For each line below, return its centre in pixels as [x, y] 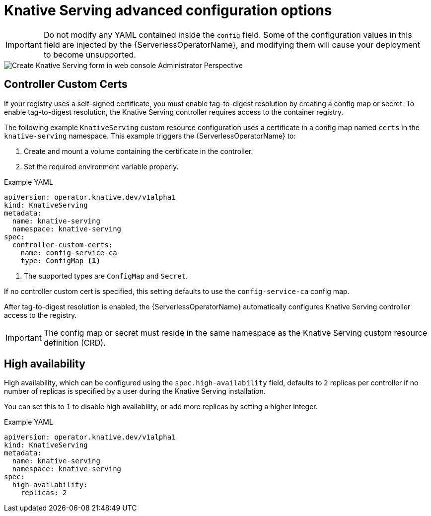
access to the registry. [40, 315]
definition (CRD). [74, 342]
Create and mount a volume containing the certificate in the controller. [139, 151]
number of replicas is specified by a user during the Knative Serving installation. [135, 391]
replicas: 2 [44, 493]
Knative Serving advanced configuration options [168, 10]
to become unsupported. [90, 54]
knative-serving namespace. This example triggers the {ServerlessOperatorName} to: [150, 136]
